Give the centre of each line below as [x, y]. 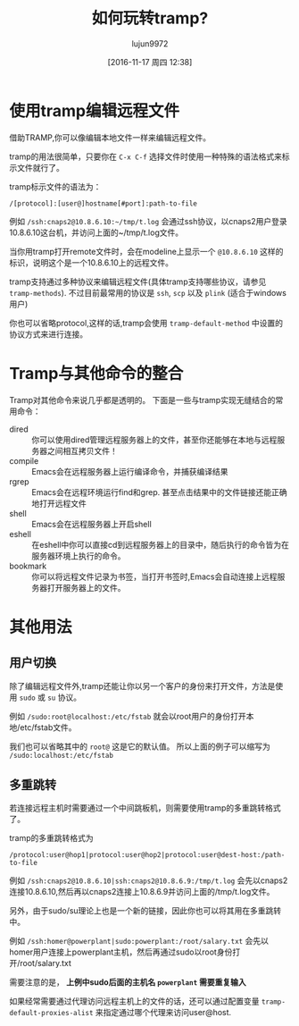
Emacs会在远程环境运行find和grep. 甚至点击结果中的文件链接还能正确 [159, 492]
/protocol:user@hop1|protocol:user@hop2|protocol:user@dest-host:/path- [147, 855]
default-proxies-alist [51, 1013]
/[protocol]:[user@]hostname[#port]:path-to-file [104, 203]
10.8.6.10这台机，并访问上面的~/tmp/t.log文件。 [96, 232]
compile [24, 460]
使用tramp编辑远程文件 [95, 110]
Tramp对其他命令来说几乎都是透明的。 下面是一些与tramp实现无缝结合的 [142, 399]
